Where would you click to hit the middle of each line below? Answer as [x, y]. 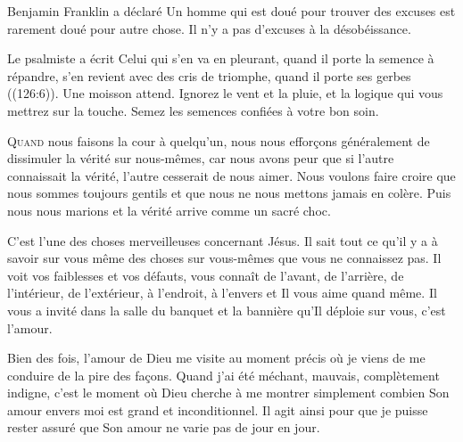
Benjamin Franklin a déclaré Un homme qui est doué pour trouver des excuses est [231, 11]
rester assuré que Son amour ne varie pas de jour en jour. [164, 427]
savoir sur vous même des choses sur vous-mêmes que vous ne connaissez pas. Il [224, 258]
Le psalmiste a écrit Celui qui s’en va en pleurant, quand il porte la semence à [221, 58]
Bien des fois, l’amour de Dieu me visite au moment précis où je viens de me [216, 358]
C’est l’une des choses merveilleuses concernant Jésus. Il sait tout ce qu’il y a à [223, 240]
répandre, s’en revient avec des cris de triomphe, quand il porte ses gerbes [209, 75]
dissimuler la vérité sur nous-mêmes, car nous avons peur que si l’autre [201, 158]
